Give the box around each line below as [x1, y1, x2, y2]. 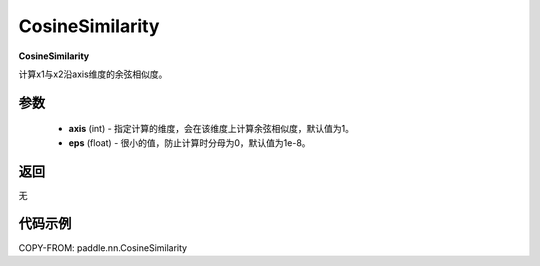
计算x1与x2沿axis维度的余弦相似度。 [18, 68, 168, 80]
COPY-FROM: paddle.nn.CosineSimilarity [18, 241, 188, 254]
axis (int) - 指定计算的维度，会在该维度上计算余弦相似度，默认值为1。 [68, 123, 355, 135]
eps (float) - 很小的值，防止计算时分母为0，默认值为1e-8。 [68, 136, 311, 149]
